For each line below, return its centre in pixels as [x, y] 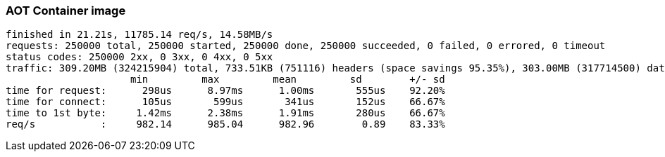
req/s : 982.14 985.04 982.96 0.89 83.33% [225, 124]
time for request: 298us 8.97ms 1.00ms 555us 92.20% [225, 91]
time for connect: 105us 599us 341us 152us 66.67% [225, 102]
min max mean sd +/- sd [288, 80]
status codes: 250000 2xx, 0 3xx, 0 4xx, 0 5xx [139, 57]
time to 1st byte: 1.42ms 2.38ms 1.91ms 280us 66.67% [225, 113]
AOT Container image [66, 11]
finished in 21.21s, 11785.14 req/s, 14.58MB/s [139, 35]
